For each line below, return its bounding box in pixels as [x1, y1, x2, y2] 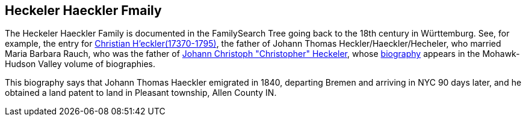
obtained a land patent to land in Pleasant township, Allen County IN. [5, 87, 277, 98]
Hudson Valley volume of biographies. [5, 59, 155, 69]
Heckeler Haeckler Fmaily [5, 3, 162, 18]
